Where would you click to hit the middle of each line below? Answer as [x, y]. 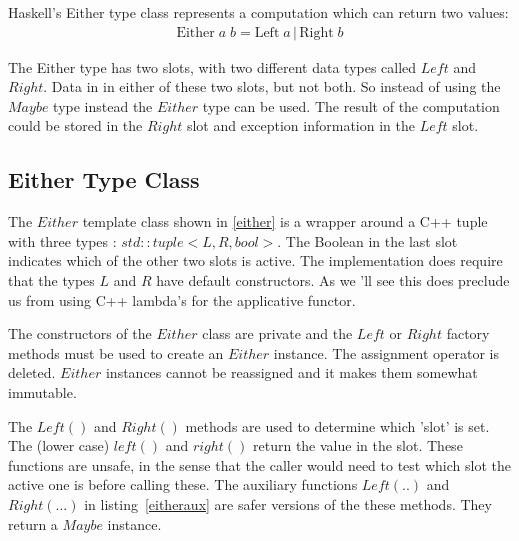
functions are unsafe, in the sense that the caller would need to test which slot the [259, 464]
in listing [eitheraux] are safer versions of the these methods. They [288, 503]
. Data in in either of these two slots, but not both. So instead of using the [272, 86]
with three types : [62, 240]
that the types [51, 279]
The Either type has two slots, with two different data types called [212, 66]
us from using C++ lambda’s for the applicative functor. [182, 299]
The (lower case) [59, 445]
